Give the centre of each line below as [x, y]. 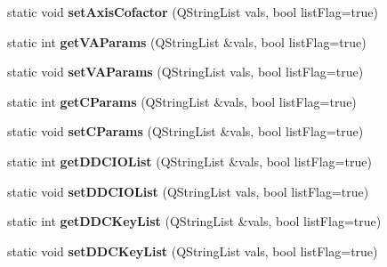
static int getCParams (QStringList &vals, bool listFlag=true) [182, 101]
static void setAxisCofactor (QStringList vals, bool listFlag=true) [193, 12]
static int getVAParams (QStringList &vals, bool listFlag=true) [187, 41]
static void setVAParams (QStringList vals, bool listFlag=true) [185, 72]
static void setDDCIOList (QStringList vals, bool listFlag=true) [188, 191]
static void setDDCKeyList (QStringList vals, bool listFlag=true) [193, 251]
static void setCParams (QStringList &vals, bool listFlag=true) [185, 131]
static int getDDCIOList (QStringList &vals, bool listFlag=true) [189, 161]
